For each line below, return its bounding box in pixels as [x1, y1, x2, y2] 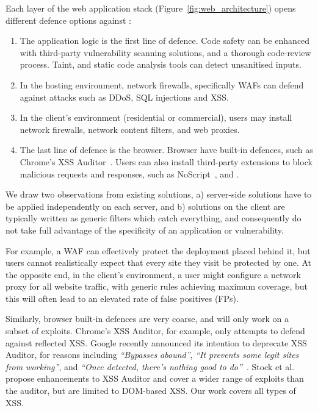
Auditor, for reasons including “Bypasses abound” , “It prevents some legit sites [5, 348, 299, 361]
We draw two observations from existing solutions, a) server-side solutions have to [5, 188, 312, 201]
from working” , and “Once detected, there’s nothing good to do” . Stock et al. [5, 360, 295, 373]
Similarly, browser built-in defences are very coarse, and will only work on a [5, 312, 289, 325]
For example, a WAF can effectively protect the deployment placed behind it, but [5, 244, 311, 257]
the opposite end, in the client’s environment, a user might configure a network [5, 268, 301, 281]
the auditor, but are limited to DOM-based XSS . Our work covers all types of [5, 384, 296, 397]
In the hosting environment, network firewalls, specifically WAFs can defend [20, 78, 304, 91]
